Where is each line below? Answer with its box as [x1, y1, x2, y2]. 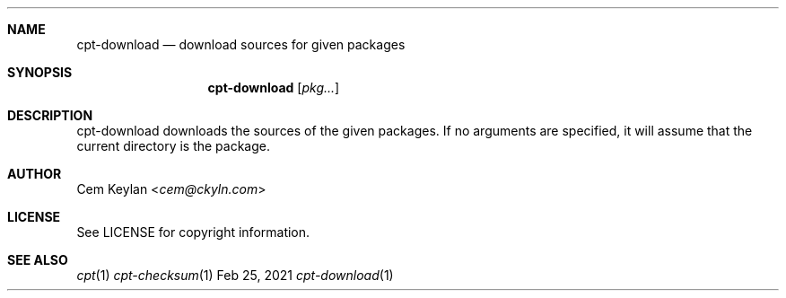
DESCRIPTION [7, 108, 93, 123]
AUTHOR [7, 166, 62, 181]
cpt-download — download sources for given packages [76, 37, 406, 52]
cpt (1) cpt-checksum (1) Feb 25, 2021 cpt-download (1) [76, 267, 394, 283]
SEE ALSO [7, 252, 68, 267]
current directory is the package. [76, 138, 271, 153]
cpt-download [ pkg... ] [207, 80, 340, 95]
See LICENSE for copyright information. [76, 224, 310, 240]
